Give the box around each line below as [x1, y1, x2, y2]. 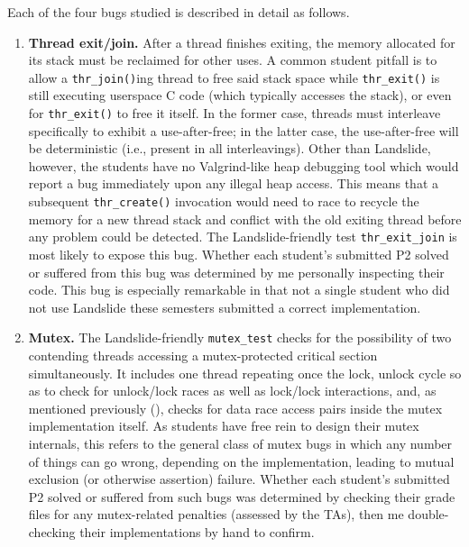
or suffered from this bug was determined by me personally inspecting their [28, 262, 445, 281]
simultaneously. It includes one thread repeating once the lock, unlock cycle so [28, 363, 462, 382]
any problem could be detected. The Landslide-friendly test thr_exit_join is [28, 227, 457, 246]
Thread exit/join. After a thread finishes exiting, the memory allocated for [28, 32, 455, 51]
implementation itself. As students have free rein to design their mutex [28, 416, 419, 435]
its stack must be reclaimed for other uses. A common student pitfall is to [28, 50, 437, 69]
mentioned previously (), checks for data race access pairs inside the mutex [28, 398, 443, 417]
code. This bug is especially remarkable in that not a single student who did [28, 280, 450, 299]
